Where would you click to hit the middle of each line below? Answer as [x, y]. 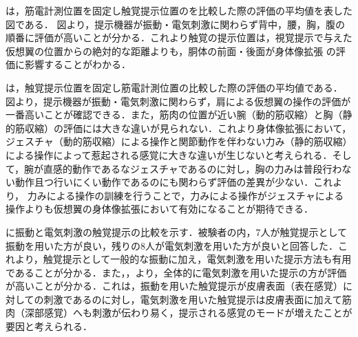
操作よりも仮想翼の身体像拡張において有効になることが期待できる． [160, 209]
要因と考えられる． [49, 326]
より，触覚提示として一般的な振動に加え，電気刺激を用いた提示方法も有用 [183, 259]
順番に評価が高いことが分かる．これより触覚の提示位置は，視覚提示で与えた [179, 37]
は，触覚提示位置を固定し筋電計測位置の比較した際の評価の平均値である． [174, 87]
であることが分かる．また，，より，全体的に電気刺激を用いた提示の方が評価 [176, 272]
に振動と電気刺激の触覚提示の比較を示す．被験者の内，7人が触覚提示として [177, 231]
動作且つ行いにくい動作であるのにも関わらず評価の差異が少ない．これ [174, 182]
